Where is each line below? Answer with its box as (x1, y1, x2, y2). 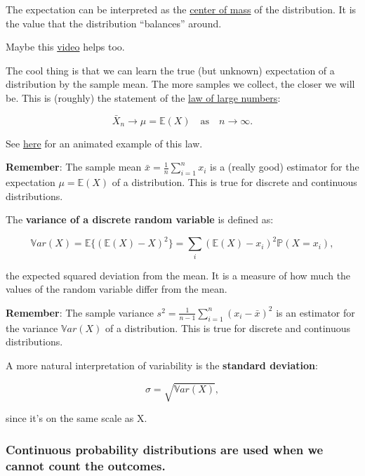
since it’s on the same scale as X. (6, 411, 147, 425)
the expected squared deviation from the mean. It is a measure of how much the (6, 267, 351, 282)
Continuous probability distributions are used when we (6, 440, 324, 458)
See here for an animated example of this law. (6, 135, 203, 150)
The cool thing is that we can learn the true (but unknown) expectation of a (6, 62, 335, 77)
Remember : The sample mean (6, 159, 142, 174)
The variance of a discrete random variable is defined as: (6, 212, 274, 227)
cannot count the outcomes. (6, 456, 166, 474)
